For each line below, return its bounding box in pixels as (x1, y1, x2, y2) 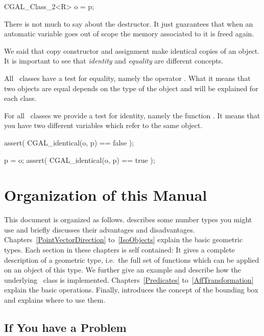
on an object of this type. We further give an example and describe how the (4, 264, 241, 275)
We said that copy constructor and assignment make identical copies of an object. (4, 45, 260, 56)
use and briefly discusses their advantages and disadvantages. (4, 224, 195, 235)
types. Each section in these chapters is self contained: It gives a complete (4, 244, 235, 255)
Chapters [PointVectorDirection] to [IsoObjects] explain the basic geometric (4, 234, 243, 245)
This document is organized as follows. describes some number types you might (4, 214, 252, 225)
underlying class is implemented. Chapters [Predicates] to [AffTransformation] (4, 274, 254, 285)
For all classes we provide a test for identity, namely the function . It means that (4, 110, 260, 120)
